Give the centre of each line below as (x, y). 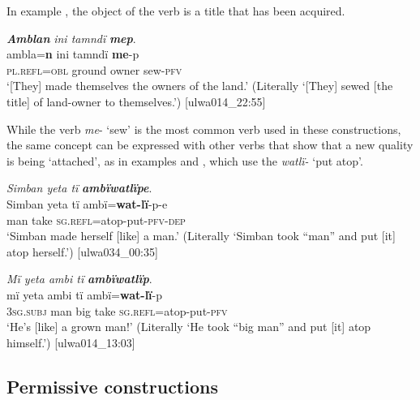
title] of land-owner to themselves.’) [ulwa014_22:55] (136, 101)
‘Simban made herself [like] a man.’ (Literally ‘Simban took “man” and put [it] (201, 236)
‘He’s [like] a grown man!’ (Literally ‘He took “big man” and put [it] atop (189, 327)
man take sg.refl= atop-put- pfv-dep (96, 219)
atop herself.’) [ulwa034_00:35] (82, 251)
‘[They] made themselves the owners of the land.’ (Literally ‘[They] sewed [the (200, 86)
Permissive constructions (112, 386)
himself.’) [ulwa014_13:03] (71, 342)
